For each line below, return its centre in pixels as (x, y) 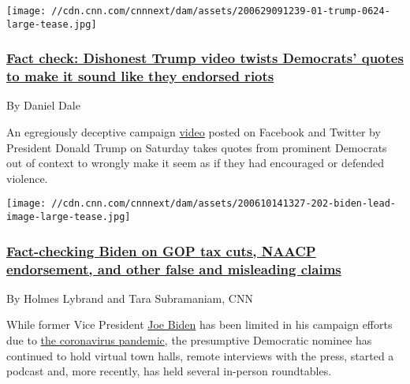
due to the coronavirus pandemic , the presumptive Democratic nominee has (189, 340)
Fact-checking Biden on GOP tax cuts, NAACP (161, 250)
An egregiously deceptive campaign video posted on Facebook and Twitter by (194, 132)
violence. (27, 178)
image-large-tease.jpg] (69, 217)
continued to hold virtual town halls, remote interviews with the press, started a (200, 355)
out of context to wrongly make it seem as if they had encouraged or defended (195, 163)
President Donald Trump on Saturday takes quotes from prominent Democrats (197, 147)
